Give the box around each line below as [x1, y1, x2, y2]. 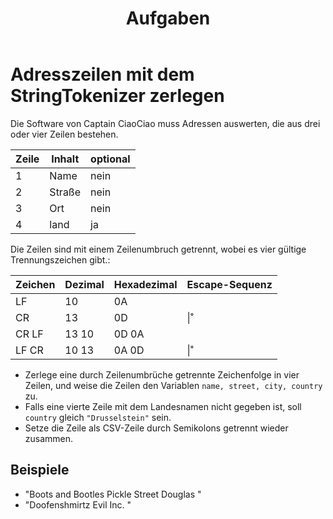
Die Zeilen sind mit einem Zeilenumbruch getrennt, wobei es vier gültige [10, 243, 307, 255]
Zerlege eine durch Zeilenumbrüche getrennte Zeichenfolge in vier [24, 368, 300, 381]
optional [90, 152, 131, 166]
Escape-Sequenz [186, 277, 273, 291]
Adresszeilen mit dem [10, 63, 195, 86]
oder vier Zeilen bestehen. [10, 128, 119, 140]
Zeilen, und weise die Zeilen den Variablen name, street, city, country [24, 379, 323, 391]
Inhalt [51, 152, 80, 166]
